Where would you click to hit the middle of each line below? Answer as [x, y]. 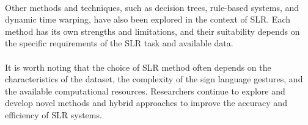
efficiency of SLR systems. [53, 114]
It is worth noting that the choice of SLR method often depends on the [138, 67]
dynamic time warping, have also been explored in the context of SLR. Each [148, 19]
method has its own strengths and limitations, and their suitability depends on [152, 31]
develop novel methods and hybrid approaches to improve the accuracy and [146, 103]
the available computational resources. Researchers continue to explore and [145, 91]
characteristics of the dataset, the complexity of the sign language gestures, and [154, 79]
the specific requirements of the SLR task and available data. [119, 43]
